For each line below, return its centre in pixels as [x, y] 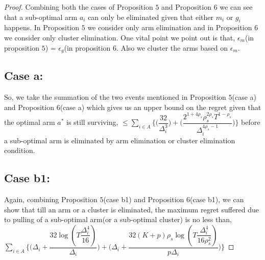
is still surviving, [92, 122]
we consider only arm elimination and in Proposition [170, 27]
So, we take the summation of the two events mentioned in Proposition [115, 97]
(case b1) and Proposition [144, 199]
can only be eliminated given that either [151, 17]
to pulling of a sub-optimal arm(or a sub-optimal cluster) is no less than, [118, 219]
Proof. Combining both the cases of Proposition [79, 7]
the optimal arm [30, 122]
